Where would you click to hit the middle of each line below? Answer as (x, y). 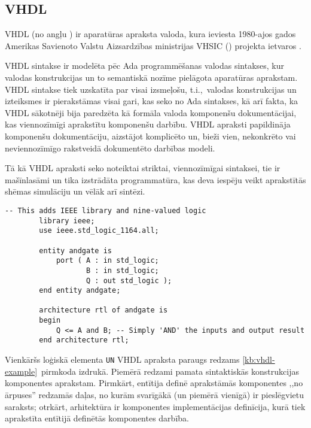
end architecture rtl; (84, 340)
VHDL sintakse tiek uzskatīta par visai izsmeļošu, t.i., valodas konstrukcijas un (151, 89)
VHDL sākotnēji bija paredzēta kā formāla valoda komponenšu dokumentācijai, (151, 112)
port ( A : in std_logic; (107, 261)
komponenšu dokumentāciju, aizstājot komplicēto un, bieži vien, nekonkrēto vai (150, 136)
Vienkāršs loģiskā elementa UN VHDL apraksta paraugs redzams (122, 359)
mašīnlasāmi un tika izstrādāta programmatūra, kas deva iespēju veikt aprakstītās (155, 179)
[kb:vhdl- (259, 359)
